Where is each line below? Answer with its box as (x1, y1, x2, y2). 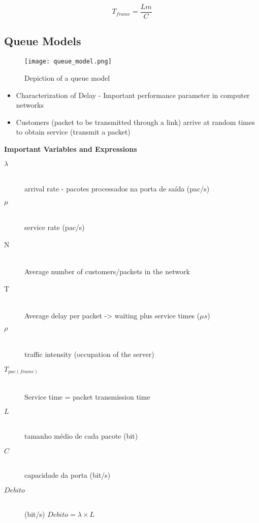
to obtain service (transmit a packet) (16, 126, 131, 137)
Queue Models (4, 33, 81, 49)
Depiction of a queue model (24, 72, 110, 83)
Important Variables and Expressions (4, 143, 137, 154)
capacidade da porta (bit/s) (24, 470, 111, 480)
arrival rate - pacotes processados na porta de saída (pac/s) (24, 183, 210, 194)
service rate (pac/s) (24, 222, 85, 233)
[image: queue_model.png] (24, 58, 112, 66)
